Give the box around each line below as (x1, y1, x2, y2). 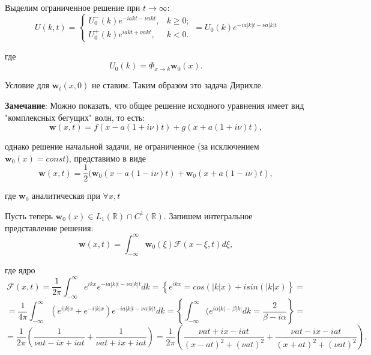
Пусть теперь (5, 209, 53, 222)
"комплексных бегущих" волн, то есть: (5, 111, 145, 123)
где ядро (5, 264, 35, 276)
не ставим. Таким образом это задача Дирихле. (91, 79, 264, 91)
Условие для (5, 79, 49, 91)
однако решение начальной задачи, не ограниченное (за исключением (5, 140, 259, 153)
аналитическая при (32, 189, 100, 202)
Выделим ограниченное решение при (5, 1, 140, 13)
